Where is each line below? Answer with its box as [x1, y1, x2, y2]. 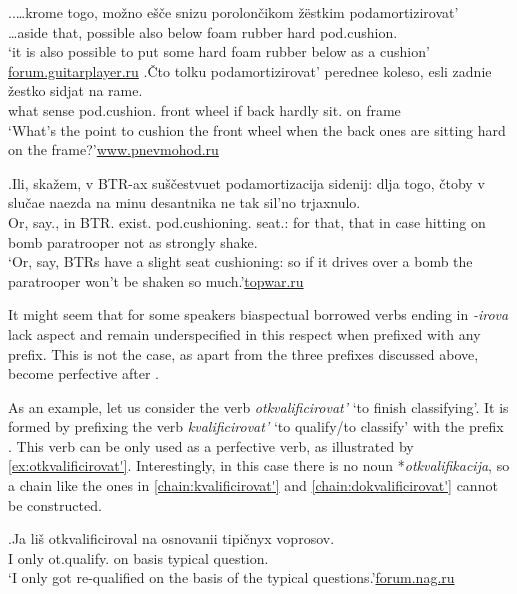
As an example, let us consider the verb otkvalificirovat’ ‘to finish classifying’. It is [8, 396, 509, 417]
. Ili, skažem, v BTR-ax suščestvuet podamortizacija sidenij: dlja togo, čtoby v [8, 172, 485, 193]
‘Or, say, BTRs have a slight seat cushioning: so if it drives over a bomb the [8, 251, 473, 272]
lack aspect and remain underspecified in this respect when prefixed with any [8, 323, 481, 344]
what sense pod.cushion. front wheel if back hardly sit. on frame [8, 99, 401, 120]
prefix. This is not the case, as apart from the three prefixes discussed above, [8, 343, 479, 364]
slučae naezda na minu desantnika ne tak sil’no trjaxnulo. [8, 192, 361, 213]
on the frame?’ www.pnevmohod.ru [8, 139, 219, 160]
